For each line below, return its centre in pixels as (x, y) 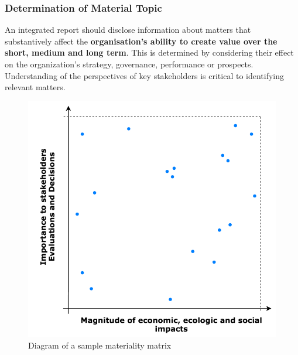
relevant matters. (35, 87)
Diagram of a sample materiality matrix (100, 345)
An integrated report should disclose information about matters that (128, 30)
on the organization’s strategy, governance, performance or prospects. (129, 64)
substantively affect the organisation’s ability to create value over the (141, 41)
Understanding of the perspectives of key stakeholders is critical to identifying (145, 75)
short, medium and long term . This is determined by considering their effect (149, 52)
